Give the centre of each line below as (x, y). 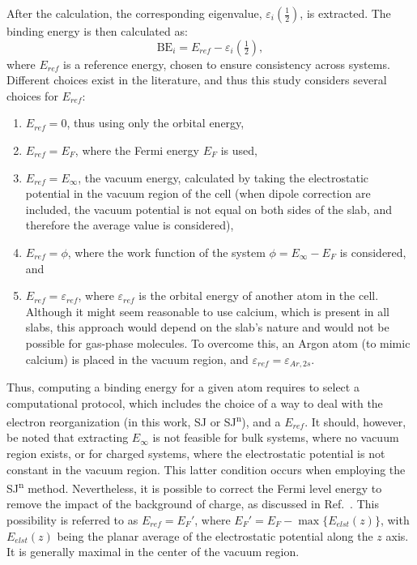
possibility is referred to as (72, 520)
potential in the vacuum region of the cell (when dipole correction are (198, 193)
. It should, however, (355, 421)
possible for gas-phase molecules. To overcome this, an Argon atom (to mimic (218, 342)
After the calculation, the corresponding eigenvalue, (134, 13)
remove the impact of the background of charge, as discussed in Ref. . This (193, 504)
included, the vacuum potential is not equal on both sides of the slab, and (209, 209)
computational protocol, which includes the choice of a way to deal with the (195, 402)
